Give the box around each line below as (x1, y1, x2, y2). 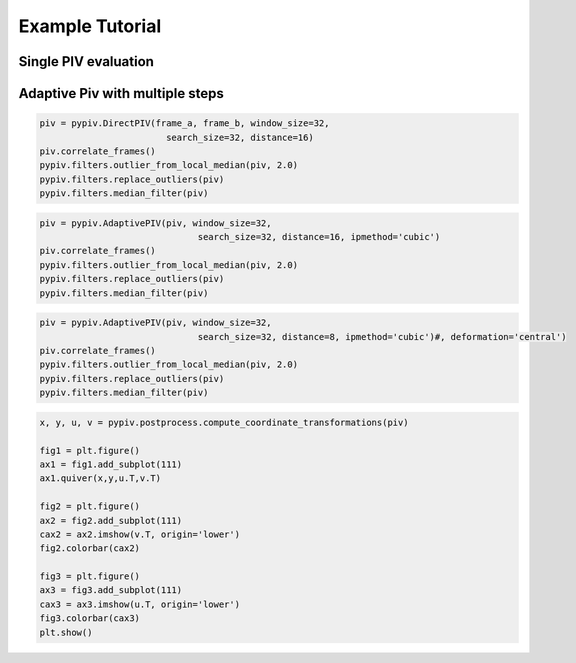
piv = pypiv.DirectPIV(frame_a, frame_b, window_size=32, (39, 118, 330, 129)
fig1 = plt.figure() (39, 445, 140, 456)
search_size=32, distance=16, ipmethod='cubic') (197, 231, 441, 243)
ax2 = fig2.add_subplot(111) (39, 515, 183, 526)
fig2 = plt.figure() (39, 501, 140, 512)
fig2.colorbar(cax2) (39, 543, 140, 554)
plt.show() (39, 626, 93, 638)
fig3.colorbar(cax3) (39, 613, 140, 624)
